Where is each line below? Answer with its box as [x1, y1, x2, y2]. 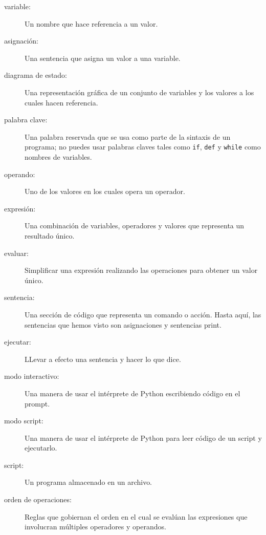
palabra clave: [4, 114, 48, 125]
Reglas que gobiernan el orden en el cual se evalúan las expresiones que [25, 511, 248, 522]
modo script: [4, 415, 43, 426]
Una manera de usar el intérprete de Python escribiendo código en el [25, 388, 240, 398]
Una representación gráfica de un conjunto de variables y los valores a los [25, 87, 254, 97]
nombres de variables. [25, 152, 92, 162]
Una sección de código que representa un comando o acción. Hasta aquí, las [25, 309, 261, 319]
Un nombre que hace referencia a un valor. [25, 18, 158, 29]
